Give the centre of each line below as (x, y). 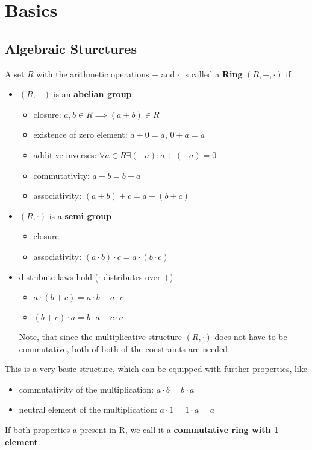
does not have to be (251, 337)
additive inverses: (65, 154)
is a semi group (80, 215)
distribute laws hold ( (59, 276)
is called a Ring (213, 73)
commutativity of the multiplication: (86, 389)
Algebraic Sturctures (71, 48)
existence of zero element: (80, 134)
